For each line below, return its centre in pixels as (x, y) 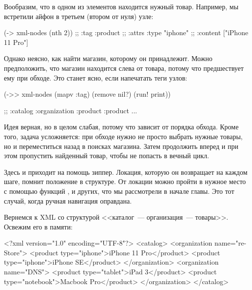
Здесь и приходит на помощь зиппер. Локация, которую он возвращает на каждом (126, 172)
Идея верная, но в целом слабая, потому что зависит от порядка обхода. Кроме (121, 127)
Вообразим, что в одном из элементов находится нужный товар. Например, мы (121, 6)
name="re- (230, 243)
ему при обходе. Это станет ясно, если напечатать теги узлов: (96, 77)
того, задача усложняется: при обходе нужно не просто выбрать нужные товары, (123, 136)
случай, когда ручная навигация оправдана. (68, 200)
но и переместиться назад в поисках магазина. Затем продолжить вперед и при (121, 146)
